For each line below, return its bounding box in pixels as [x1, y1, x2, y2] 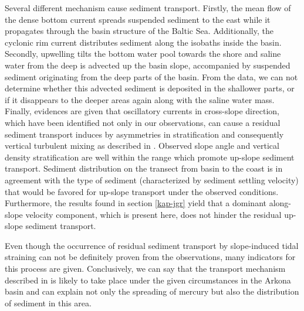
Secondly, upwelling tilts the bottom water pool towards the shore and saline [5, 47, 281, 60]
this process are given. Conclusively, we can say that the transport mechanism [5, 262, 286, 275]
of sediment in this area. [5, 296, 92, 309]
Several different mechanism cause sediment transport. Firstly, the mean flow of [5, 2, 291, 13]
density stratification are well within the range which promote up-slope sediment [5, 151, 295, 163]
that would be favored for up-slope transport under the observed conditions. [5, 185, 279, 197]
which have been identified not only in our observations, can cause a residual [5, 116, 281, 128]
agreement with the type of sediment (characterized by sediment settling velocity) [5, 173, 299, 186]
